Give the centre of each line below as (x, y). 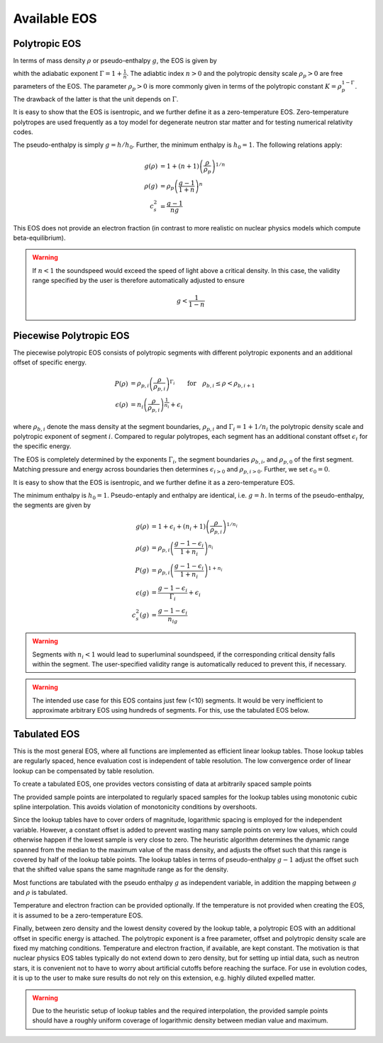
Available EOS (55, 18)
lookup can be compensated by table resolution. (84, 771)
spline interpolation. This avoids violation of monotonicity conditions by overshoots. (135, 807)
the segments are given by (52, 505)
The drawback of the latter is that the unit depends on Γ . (96, 99)
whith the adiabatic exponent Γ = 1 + (68, 74)
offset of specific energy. (50, 362)
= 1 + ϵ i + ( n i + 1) (178, 527)
